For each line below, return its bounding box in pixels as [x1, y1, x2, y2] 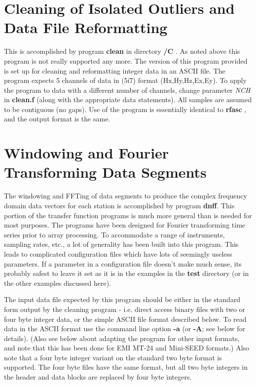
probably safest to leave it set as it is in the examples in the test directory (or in [4, 268, 249, 278]
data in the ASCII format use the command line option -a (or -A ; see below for [4, 323, 246, 334]
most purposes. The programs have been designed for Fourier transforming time [4, 220, 246, 230]
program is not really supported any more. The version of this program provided [4, 55, 248, 66]
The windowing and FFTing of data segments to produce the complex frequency [4, 191, 247, 201]
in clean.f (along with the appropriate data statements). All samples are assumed [4, 94, 252, 105]
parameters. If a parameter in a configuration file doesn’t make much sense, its [4, 258, 242, 269]
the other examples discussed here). [4, 277, 111, 288]
